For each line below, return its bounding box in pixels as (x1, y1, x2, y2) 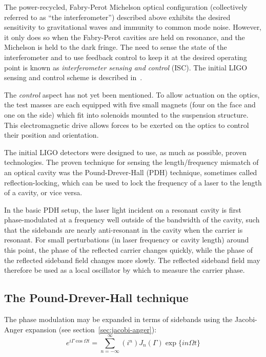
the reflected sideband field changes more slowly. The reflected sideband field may (4, 254, 260, 265)
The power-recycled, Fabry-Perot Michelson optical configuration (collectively (4, 2, 248, 12)
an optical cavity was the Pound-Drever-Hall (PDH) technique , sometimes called (4, 166, 257, 177)
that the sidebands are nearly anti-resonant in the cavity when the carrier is (4, 224, 243, 235)
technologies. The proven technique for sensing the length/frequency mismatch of (4, 157, 259, 167)
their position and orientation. (4, 129, 99, 140)
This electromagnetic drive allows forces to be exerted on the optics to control (4, 119, 249, 130)
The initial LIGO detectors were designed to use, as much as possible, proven (4, 146, 247, 157)
